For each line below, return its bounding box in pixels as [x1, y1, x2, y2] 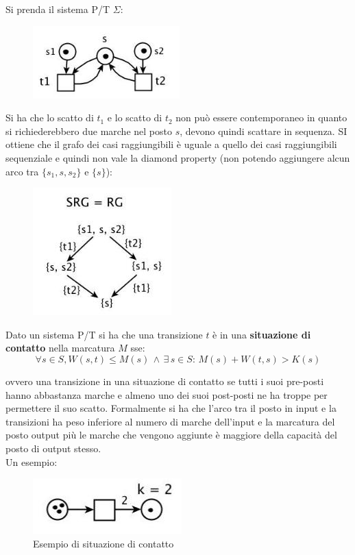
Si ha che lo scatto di [5, 110, 94, 125]
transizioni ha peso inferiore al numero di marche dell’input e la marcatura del [5, 414, 335, 428]
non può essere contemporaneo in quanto [175, 110, 347, 125]
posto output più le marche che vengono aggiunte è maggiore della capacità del [5, 428, 337, 442]
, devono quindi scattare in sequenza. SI [180, 123, 347, 138]
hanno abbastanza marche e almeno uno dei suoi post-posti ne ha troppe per [5, 387, 328, 402]
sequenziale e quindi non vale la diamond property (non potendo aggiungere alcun [5, 150, 350, 164]
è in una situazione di [212, 327, 311, 341]
